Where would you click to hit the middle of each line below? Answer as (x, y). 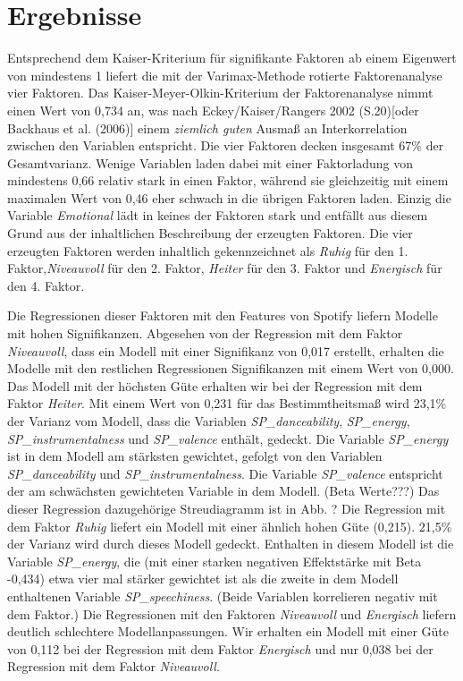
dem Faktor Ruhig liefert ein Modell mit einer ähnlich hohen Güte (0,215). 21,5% (230, 526)
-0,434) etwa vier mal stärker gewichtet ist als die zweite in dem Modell (203, 579)
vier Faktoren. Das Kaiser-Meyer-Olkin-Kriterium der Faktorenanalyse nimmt (220, 93)
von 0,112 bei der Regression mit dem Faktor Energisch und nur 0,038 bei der (220, 648)
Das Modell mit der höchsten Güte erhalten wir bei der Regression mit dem (215, 385)
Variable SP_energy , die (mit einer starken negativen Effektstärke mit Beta (215, 561)
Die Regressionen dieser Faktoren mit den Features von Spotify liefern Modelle (223, 315)
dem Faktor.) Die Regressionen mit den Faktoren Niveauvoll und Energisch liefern (232, 613)
